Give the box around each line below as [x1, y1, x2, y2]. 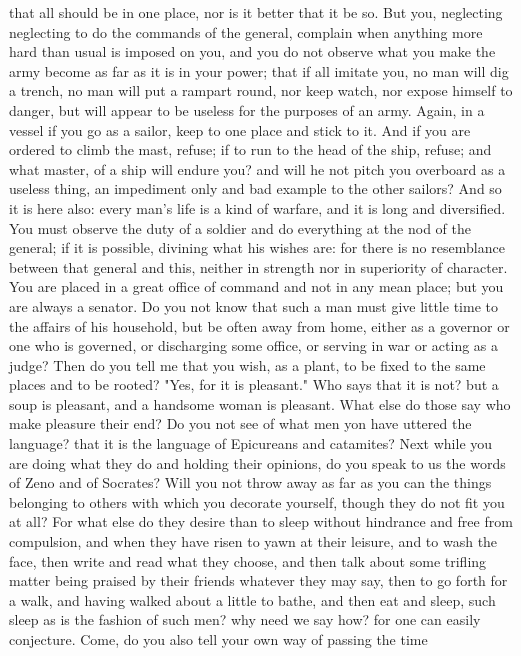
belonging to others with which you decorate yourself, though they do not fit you [9, 491, 505, 512]
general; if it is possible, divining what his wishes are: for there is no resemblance [9, 237, 505, 258]
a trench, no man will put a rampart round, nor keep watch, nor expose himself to [9, 80, 513, 101]
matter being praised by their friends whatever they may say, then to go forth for [9, 570, 508, 591]
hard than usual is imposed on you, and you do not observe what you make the [9, 41, 496, 62]
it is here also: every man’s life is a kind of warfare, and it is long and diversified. [9, 197, 506, 218]
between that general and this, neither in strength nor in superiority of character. [9, 256, 508, 277]
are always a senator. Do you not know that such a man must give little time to [9, 295, 498, 316]
